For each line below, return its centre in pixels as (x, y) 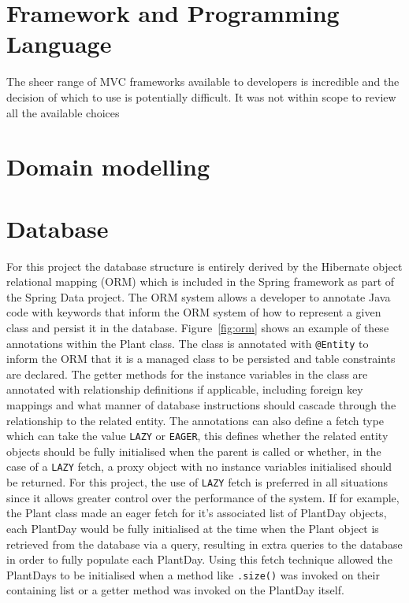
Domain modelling (108, 166)
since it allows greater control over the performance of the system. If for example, (203, 497)
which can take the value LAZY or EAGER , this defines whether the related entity (197, 436)
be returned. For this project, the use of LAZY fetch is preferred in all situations (197, 482)
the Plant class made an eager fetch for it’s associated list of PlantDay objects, (197, 513)
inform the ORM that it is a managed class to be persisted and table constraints (201, 359)
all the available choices (63, 112)
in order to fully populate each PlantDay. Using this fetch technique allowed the (199, 559)
